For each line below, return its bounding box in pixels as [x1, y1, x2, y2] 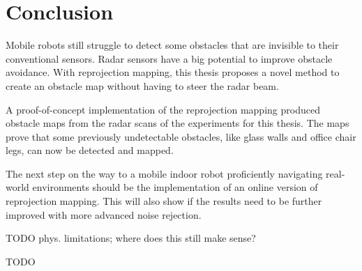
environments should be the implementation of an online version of [32, 180, 318, 194]
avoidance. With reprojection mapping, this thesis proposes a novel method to [6, 65, 340, 79]
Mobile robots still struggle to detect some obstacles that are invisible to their [6, 38, 339, 52]
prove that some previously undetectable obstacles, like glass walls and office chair [6, 129, 356, 144]
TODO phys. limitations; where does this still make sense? [6, 231, 256, 245]
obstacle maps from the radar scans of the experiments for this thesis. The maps [6, 116, 349, 130]
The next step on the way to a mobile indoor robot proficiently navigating [6, 166, 323, 180]
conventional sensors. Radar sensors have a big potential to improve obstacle [6, 51, 333, 65]
